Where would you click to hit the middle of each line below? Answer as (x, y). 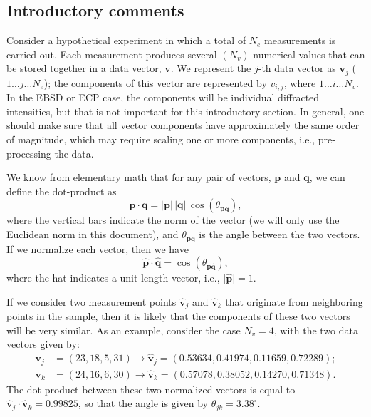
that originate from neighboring (294, 301)
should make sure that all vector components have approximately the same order (183, 125)
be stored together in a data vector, (84, 68)
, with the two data (316, 330)
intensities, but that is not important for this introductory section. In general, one (185, 111)
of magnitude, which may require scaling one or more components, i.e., (161, 139)
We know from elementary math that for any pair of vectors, (139, 177)
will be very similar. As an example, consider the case (124, 330)
